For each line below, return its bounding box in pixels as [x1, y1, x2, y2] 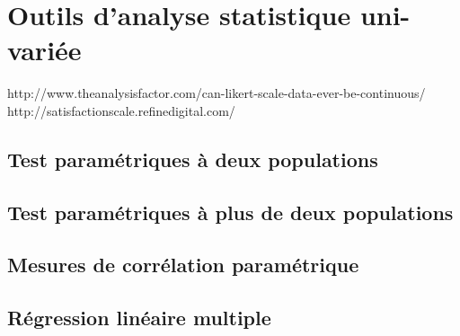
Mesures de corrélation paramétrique [7, 251, 359, 279]
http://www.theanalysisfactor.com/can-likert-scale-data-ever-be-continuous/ [7, 84, 426, 102]
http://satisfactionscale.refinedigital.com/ [7, 101, 235, 119]
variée [7, 31, 82, 68]
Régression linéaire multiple [7, 304, 271, 332]
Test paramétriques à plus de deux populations [7, 198, 454, 225]
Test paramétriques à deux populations [7, 145, 378, 172]
